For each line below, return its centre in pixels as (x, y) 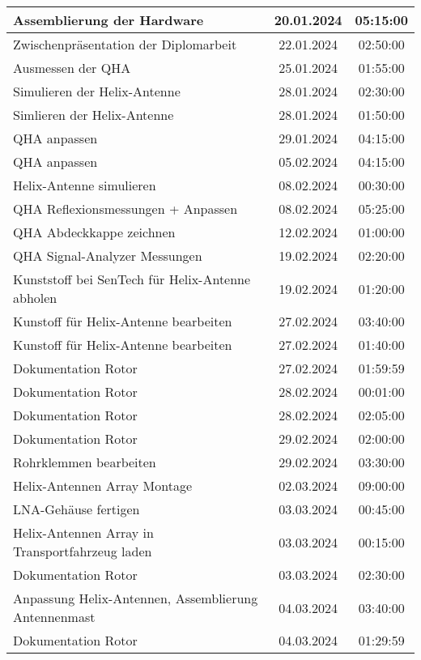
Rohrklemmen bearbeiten (85, 462)
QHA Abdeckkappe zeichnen (94, 232)
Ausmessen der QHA (72, 68)
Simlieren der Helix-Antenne (94, 115)
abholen (35, 298)
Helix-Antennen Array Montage (102, 485)
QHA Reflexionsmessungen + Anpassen (125, 209)
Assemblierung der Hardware (108, 20)
